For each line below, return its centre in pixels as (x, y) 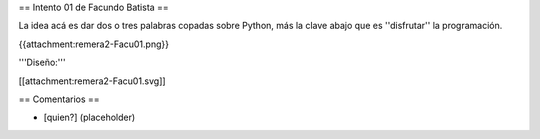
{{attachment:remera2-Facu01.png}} (94, 44)
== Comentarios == (59, 99)
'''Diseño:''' (42, 62)
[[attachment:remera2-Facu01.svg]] (92, 81)
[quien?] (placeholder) (89, 117)
